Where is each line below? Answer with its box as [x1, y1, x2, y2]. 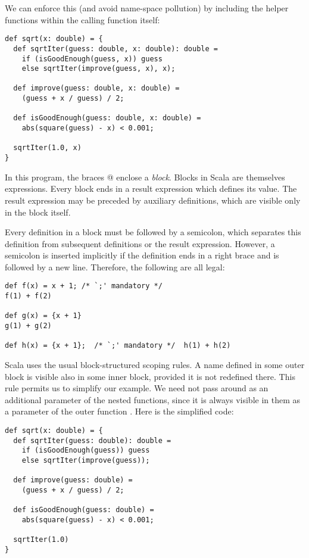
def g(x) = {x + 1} [5, 311, 82, 320]
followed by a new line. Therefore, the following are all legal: [5, 260, 225, 273]
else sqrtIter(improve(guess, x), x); [21, 64, 176, 73]
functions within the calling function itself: [5, 13, 160, 26]
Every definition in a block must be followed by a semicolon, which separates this [5, 226, 301, 238]
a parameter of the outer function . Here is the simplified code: [5, 405, 234, 417]
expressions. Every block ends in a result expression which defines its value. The [5, 182, 297, 195]
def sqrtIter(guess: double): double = [13, 436, 171, 445]
